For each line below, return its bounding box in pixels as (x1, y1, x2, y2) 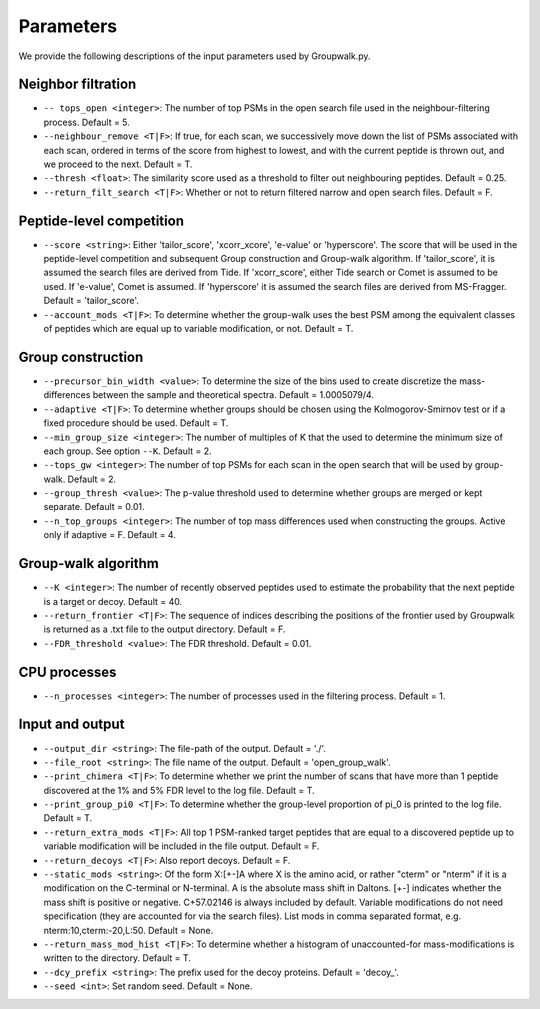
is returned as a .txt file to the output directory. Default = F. (43, 623, 286, 635)
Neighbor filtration (18, 76, 137, 93)
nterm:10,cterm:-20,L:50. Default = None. (43, 924, 214, 936)
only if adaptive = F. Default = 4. (43, 529, 177, 541)
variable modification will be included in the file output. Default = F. (43, 840, 320, 852)
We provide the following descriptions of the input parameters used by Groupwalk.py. (18, 50, 371, 62)
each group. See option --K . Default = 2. (43, 445, 212, 457)
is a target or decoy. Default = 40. (43, 595, 183, 607)
